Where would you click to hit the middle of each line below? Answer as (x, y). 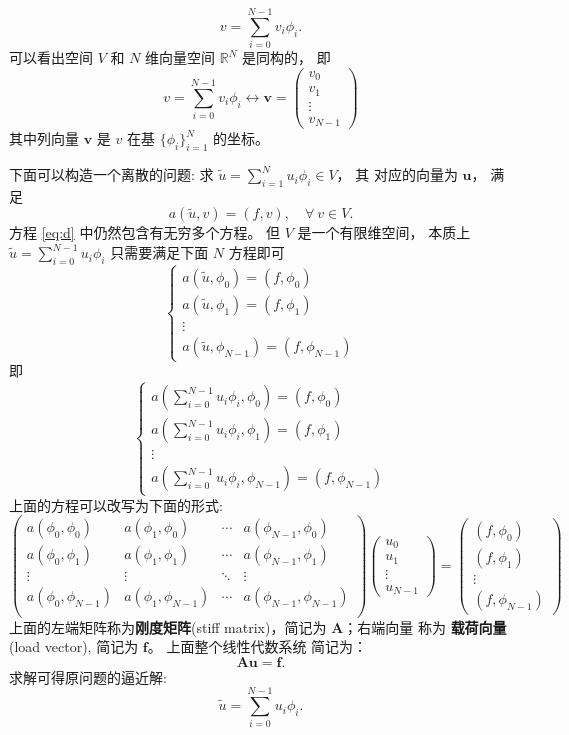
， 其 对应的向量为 (397, 174)
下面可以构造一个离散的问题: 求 (111, 174)
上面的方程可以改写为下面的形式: (116, 504)
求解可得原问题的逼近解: (88, 676)
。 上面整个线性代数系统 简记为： (257, 646)
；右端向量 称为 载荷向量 (425, 626)
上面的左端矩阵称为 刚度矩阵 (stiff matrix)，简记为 (168, 626)
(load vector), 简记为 (74, 646)
